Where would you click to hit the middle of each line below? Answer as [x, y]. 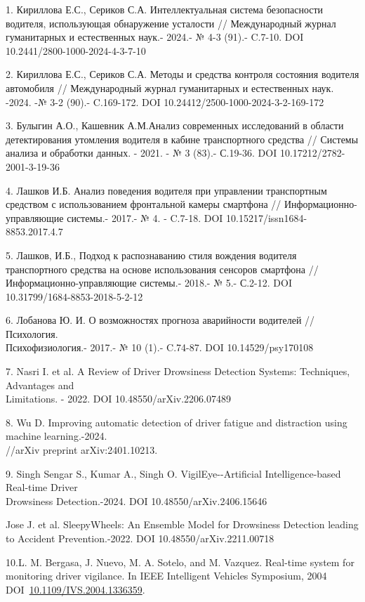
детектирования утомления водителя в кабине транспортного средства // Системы [182, 139]
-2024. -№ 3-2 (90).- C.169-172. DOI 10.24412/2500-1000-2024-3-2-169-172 [165, 102]
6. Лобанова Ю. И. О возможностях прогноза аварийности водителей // [160, 320]
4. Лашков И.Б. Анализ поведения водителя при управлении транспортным [166, 190]
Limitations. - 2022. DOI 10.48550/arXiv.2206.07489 [118, 399]
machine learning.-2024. [57, 436]
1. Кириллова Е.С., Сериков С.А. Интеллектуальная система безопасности [165, 9]
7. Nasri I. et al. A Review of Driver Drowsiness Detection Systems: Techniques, [178, 371]
